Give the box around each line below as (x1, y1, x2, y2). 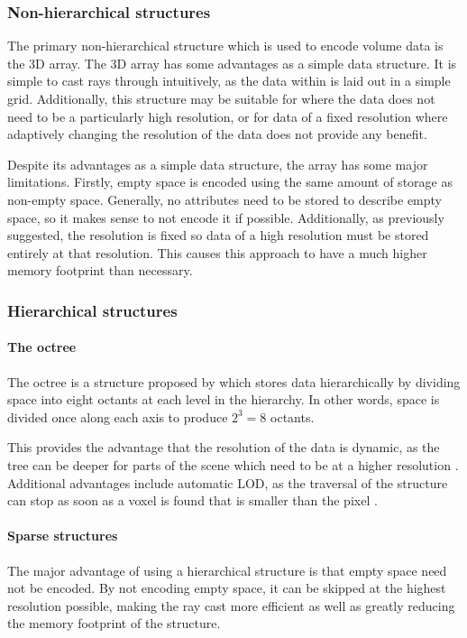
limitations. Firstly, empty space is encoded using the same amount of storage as (7, 172, 453, 191)
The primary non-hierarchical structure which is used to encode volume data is (7, 36, 444, 55)
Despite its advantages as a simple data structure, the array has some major (7, 154, 428, 173)
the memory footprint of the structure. (7, 614, 221, 633)
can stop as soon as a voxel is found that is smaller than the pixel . (7, 491, 378, 510)
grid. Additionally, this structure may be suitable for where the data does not (7, 89, 435, 107)
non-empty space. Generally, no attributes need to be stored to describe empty (7, 190, 442, 208)
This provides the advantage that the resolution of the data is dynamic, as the (7, 438, 440, 457)
